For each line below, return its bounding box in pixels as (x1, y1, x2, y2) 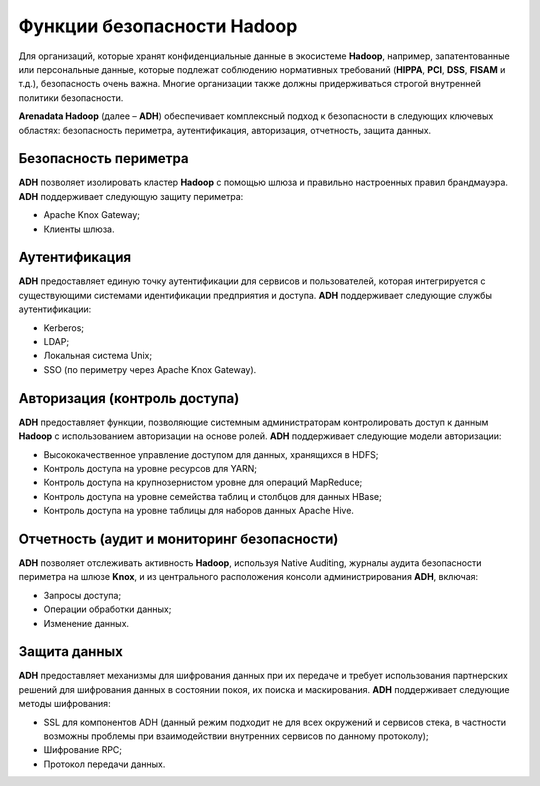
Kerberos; (43, 321, 85, 334)
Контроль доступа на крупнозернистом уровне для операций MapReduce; (43, 476, 363, 489)
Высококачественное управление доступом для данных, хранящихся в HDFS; (43, 448, 379, 460)
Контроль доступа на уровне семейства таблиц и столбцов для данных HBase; (43, 490, 382, 502)
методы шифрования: (18, 698, 111, 710)
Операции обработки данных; (43, 603, 172, 615)
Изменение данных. (43, 617, 130, 629)
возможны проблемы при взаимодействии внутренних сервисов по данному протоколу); (43, 730, 429, 742)
